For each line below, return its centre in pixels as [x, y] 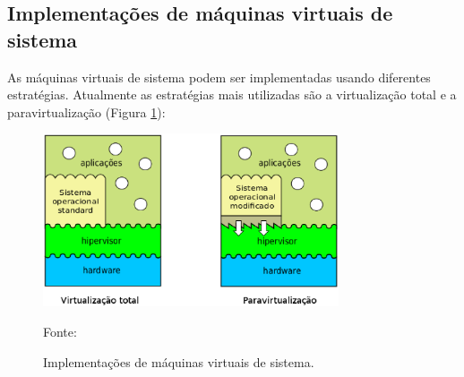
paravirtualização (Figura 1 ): [86, 111]
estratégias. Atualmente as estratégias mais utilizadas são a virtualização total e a [232, 94]
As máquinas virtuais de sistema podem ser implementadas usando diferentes [219, 77]
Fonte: [60, 331]
